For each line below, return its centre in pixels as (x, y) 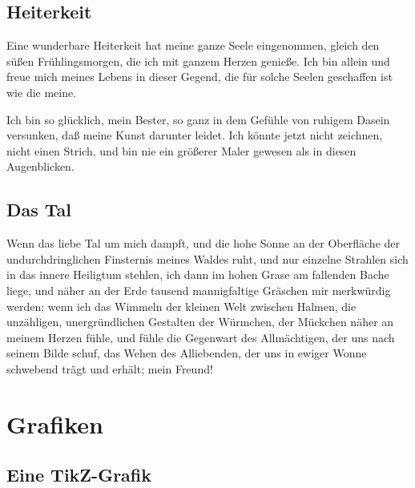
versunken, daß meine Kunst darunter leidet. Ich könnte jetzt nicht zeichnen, (195, 135)
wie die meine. (42, 92)
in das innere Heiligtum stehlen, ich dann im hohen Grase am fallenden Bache (198, 274)
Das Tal (39, 210)
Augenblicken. (40, 166)
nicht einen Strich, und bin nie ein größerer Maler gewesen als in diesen (181, 150)
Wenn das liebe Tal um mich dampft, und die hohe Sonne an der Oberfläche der (203, 243)
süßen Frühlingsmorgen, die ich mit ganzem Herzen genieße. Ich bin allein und (198, 60)
